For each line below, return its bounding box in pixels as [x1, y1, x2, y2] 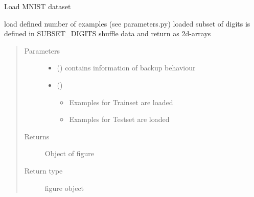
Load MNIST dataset [4, 1, 71, 11]
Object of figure [44, 148, 94, 159]
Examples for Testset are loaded [69, 114, 170, 125]
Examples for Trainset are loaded [69, 96, 173, 107]
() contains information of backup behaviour [57, 62, 196, 73]
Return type [24, 165, 63, 176]
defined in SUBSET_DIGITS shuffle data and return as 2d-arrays [4, 28, 211, 39]
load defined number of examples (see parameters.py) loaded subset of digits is [4, 18, 250, 29]
